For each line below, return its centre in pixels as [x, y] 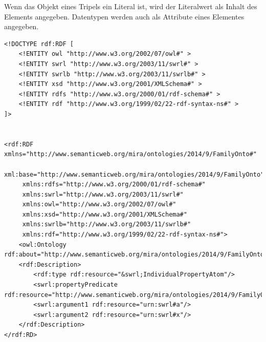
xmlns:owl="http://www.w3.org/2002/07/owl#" [99, 205]
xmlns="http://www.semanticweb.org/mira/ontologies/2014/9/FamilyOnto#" [130, 154]
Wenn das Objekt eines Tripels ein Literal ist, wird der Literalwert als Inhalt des [131, 6]
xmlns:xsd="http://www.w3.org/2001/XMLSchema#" [105, 214]
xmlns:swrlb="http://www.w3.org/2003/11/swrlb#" [107, 225]
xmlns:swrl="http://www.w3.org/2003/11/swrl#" [103, 194]
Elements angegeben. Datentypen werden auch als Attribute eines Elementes [124, 16]
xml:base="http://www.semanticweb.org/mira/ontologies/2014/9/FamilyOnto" [134, 174]
